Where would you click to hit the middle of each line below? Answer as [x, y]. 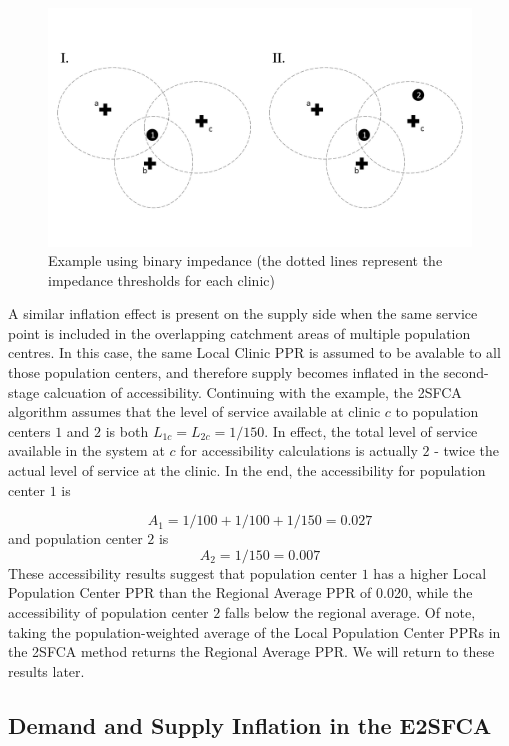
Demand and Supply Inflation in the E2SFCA [250, 724]
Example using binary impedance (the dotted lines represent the [245, 260]
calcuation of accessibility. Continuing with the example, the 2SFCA [252, 391]
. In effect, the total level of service [371, 430]
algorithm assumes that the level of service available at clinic [194, 411]
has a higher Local [430, 572]
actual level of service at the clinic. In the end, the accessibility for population [247, 470]
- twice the [467, 450]
